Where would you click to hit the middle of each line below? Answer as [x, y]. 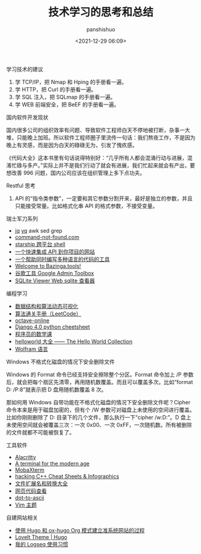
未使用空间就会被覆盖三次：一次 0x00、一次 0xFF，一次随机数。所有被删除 [99, 425]
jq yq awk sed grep [39, 230]
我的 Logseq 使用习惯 [41, 544]
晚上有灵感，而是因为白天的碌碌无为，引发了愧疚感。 [72, 145]
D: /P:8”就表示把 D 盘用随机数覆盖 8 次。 [56, 389]
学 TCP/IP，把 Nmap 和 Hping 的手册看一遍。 [71, 82]
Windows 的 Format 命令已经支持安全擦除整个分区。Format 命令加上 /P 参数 [100, 374]
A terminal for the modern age [52, 463]
